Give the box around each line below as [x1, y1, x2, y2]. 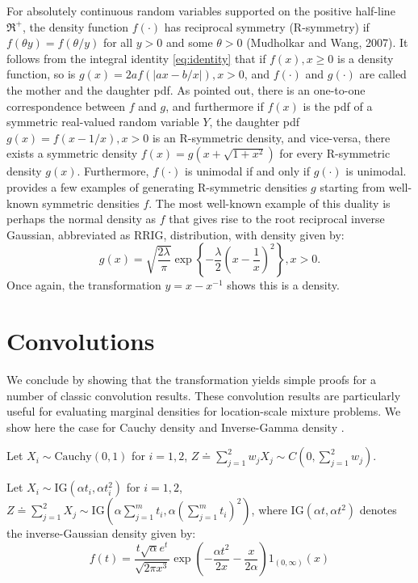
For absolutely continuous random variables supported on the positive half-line [6, 2, 395, 19]
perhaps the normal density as [6, 210, 157, 227]
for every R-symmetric [279, 145, 391, 162]
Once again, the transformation [6, 277, 161, 294]
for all [102, 34, 133, 51]
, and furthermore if [165, 97, 264, 114]
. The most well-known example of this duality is [148, 194, 391, 211]
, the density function [23, 18, 129, 35]
